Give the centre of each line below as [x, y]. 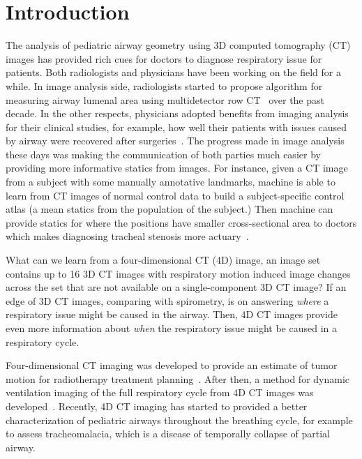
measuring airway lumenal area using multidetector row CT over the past [165, 99]
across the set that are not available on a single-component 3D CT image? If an [176, 287]
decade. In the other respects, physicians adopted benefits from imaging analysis [177, 113]
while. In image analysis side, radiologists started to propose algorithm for [164, 85]
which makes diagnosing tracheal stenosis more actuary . [127, 236]
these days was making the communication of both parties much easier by [163, 154]
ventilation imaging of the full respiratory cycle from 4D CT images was [160, 392]
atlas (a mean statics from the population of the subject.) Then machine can [169, 209]
